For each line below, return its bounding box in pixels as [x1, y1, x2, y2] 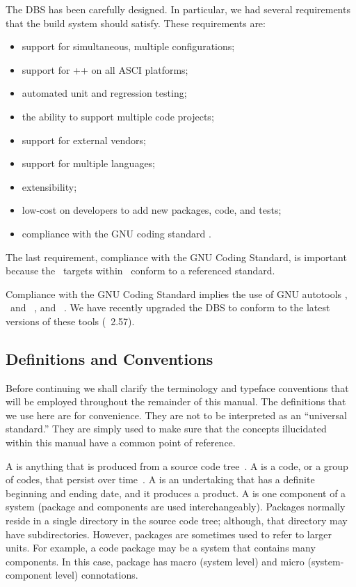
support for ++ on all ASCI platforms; [22, 62, 188, 77]
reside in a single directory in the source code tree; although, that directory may [6, 513, 348, 528]
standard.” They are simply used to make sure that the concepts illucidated [6, 421, 327, 436]
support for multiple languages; [22, 156, 156, 171]
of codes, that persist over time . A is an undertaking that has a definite [6, 472, 315, 487]
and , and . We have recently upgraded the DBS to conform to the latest [10, 300, 330, 315]
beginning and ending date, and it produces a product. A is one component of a [6, 485, 346, 500]
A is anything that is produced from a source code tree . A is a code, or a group [6, 458, 348, 473]
